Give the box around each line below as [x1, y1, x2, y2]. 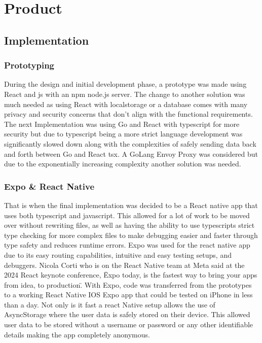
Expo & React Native [4, 180, 95, 192]
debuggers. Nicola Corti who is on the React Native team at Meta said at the [4, 259, 245, 270]
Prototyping [4, 59, 54, 72]
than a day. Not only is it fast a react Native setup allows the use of [4, 299, 215, 310]
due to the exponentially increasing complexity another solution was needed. [4, 158, 241, 169]
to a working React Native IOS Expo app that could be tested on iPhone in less [4, 289, 253, 300]
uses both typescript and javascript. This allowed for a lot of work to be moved [4, 210, 250, 220]
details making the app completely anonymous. [4, 329, 150, 339]
